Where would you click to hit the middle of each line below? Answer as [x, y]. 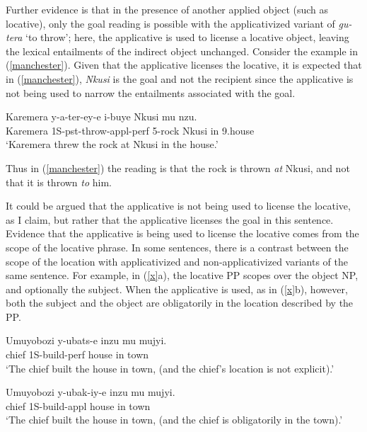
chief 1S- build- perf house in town [77, 354]
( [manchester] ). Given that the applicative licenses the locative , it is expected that [184, 65]
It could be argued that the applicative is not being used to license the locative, [178, 206]
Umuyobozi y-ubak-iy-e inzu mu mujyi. [91, 392]
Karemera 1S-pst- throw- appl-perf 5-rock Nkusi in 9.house [130, 130]
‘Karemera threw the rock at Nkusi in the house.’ [112, 144]
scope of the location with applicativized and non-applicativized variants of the [177, 261]
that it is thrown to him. [59, 182]
